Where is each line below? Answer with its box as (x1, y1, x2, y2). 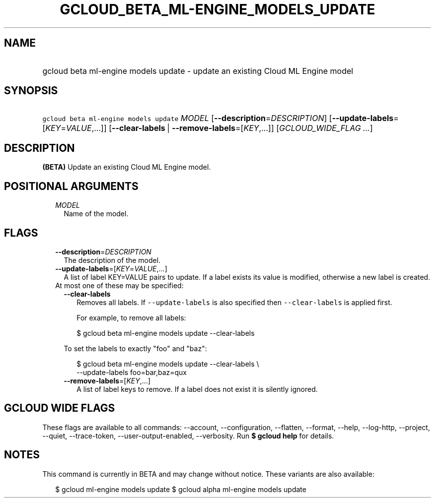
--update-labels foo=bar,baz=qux (76, 368, 187, 376)
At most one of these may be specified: (55, 281, 184, 290)
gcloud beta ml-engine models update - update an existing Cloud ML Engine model (42, 65, 354, 76)
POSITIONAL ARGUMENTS (4, 180, 139, 192)
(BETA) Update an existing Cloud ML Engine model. (42, 163, 211, 172)
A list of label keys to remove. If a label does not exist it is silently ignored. (76, 384, 318, 393)
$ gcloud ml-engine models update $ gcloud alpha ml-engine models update (55, 485, 306, 494)
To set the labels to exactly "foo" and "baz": (64, 344, 207, 353)
